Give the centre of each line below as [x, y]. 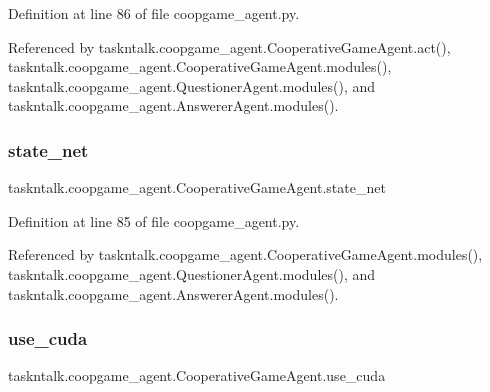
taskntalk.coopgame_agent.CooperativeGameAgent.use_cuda [197, 375]
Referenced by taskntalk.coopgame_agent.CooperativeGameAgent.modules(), [245, 254]
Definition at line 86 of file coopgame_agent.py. [154, 13]
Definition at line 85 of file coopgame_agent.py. [154, 220]
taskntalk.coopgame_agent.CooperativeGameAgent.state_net [197, 187]
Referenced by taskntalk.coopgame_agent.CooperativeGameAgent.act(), [229, 46]
